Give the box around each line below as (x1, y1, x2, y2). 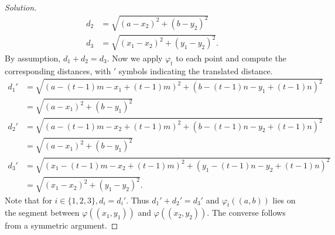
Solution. (5, 1, 37, 13)
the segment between (5, 206, 80, 219)
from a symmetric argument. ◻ (5, 219, 118, 231)
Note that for (5, 193, 52, 206)
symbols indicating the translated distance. (118, 64, 273, 77)
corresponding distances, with (5, 64, 111, 77)
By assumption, (5, 51, 61, 64)
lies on (272, 193, 296, 206)
